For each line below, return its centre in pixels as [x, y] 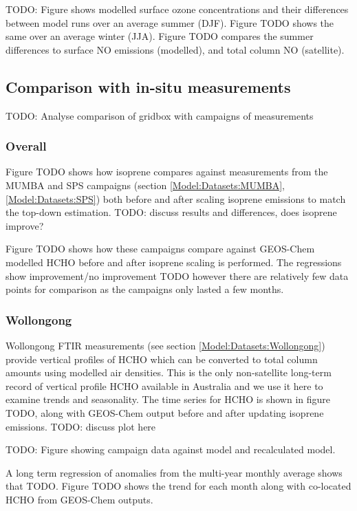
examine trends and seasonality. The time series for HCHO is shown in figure [168, 399]
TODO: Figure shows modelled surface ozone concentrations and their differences [177, 9]
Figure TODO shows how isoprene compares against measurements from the [167, 172]
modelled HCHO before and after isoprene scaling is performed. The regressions [174, 262]
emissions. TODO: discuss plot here [81, 426]
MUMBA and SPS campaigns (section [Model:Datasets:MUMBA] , [145, 185]
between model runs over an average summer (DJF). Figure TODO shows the [170, 22]
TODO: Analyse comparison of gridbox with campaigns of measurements [160, 115]
